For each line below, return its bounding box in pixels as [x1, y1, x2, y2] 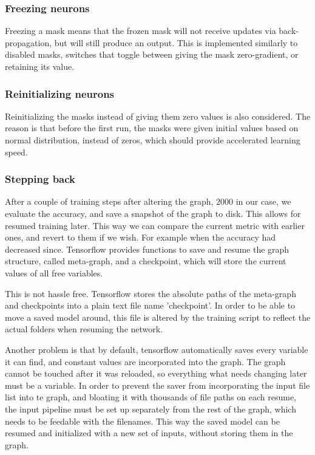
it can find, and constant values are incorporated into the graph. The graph [5, 355, 286, 368]
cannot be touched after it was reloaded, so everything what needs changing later [5, 367, 307, 380]
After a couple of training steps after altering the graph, [5, 195, 214, 208]
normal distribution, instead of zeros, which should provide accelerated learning [5, 134, 300, 146]
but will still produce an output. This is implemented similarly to [54, 36, 298, 49]
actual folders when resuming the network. [5, 323, 163, 335]
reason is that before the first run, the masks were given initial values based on [5, 121, 299, 134]
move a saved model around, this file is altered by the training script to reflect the [5, 310, 311, 323]
